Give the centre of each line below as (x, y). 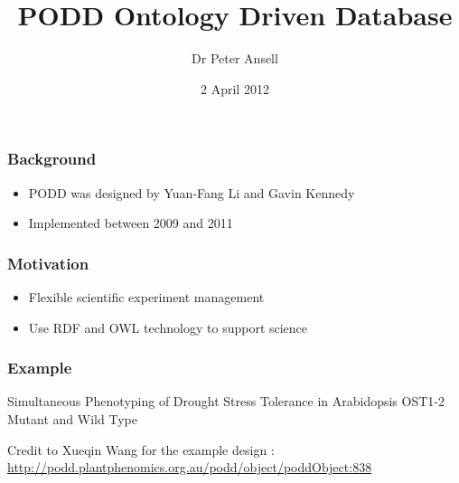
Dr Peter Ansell (235, 58)
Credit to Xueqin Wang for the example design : (141, 449)
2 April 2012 (235, 88)
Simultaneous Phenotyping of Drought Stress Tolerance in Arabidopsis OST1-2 (226, 401)
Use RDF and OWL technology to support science (168, 327)
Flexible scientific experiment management (146, 297)
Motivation (48, 263)
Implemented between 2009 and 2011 (131, 223)
